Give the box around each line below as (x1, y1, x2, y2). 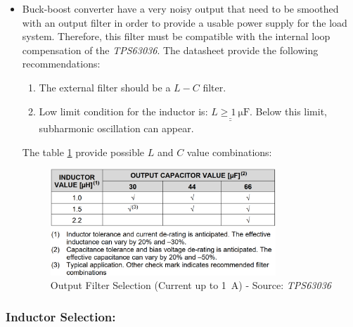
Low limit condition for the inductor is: (39, 103, 208, 118)
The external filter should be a (39, 79, 171, 94)
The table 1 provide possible (22, 144, 145, 159)
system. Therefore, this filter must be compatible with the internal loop (22, 29, 330, 44)
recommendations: (22, 56, 101, 71)
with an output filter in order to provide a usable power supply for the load (22, 15, 347, 30)
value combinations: (186, 144, 272, 159)
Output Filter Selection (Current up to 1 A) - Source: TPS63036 (50, 278, 331, 293)
